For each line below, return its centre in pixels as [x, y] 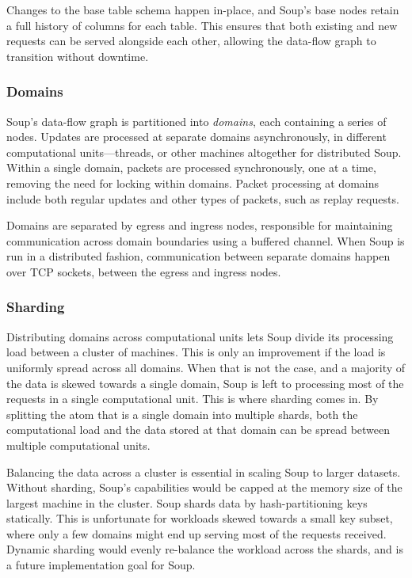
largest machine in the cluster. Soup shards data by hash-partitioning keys [187, 502]
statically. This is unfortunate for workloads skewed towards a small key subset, [200, 518]
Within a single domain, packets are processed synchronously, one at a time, [191, 167]
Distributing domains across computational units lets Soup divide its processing [200, 336]
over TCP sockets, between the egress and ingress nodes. [144, 271]
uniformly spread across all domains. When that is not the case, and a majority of [206, 367]
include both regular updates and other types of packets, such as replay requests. [203, 198]
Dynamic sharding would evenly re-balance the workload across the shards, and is [205, 549]
